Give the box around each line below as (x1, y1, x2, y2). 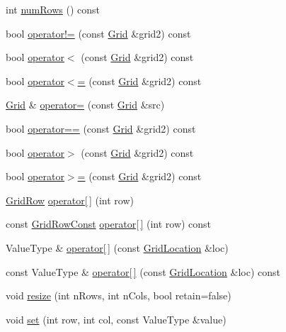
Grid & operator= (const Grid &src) (6, 97, 165, 112)
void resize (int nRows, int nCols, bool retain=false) (6, 288, 231, 303)
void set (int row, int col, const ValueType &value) (6, 311, 227, 326)
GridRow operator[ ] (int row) (6, 192, 134, 207)
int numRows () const (6, 2, 100, 16)
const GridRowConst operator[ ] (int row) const (6, 216, 212, 231)
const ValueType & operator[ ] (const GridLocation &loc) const (6, 264, 281, 279)
